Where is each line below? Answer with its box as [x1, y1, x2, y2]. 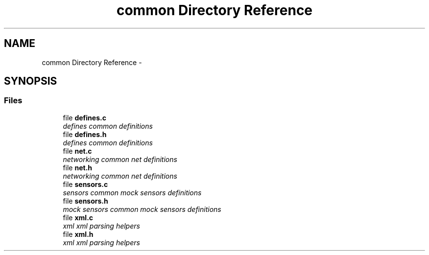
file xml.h [63, 230, 94, 238]
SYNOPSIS [4, 75, 57, 88]
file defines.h [63, 130, 107, 139]
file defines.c [63, 113, 106, 122]
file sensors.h [63, 196, 108, 205]
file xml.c [63, 213, 94, 222]
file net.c [63, 146, 92, 155]
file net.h [63, 163, 93, 172]
